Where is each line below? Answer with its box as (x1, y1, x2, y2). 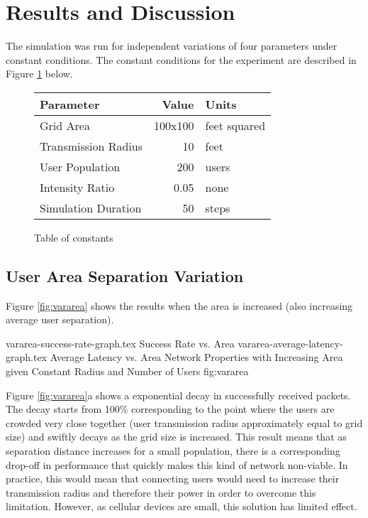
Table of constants (34, 230, 113, 244)
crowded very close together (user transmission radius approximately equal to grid (6, 415, 363, 430)
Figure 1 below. (6, 66, 73, 81)
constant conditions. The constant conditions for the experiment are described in (6, 52, 357, 67)
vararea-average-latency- (238, 335, 343, 350)
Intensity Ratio (40, 178, 115, 195)
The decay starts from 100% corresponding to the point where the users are (6, 401, 335, 416)
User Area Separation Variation (6, 264, 244, 286)
